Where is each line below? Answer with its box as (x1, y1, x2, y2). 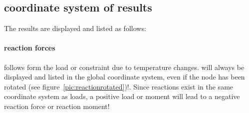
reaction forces (4, 42, 55, 53)
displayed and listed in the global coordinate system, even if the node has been (4, 71, 245, 82)
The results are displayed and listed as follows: (4, 23, 146, 33)
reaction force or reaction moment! (4, 100, 110, 111)
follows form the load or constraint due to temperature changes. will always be (4, 61, 245, 72)
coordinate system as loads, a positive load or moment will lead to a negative (4, 91, 240, 101)
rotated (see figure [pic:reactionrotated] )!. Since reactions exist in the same (4, 81, 234, 91)
